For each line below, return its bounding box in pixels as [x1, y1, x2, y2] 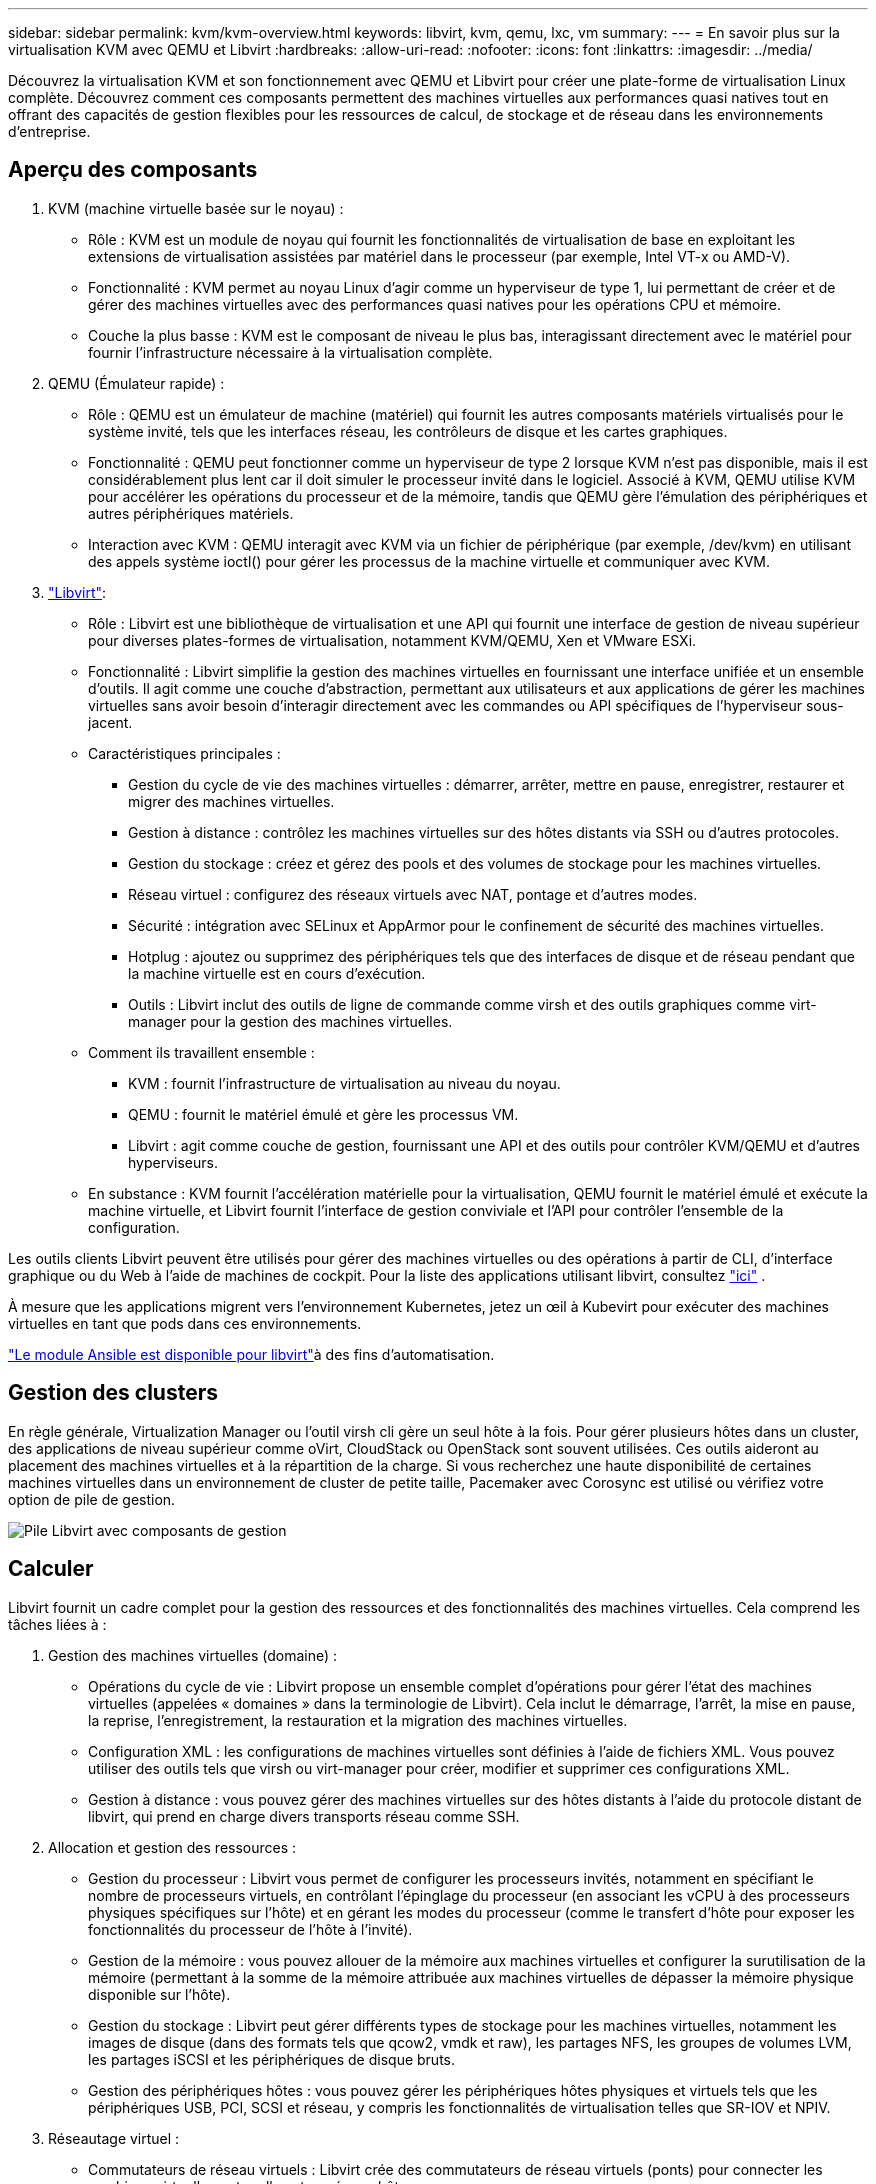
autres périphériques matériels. [88, 504, 294, 522]
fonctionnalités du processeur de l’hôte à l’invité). [88, 1920, 413, 1938]
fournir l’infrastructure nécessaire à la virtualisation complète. [88, 343, 493, 361]
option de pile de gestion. [8, 1490, 176, 1508]
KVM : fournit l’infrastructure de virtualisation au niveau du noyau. [128, 1074, 561, 1092]
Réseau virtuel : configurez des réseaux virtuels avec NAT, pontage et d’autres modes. [128, 885, 698, 903]
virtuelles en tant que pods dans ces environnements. [8, 1314, 362, 1332]
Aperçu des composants [8, 157, 258, 183]
